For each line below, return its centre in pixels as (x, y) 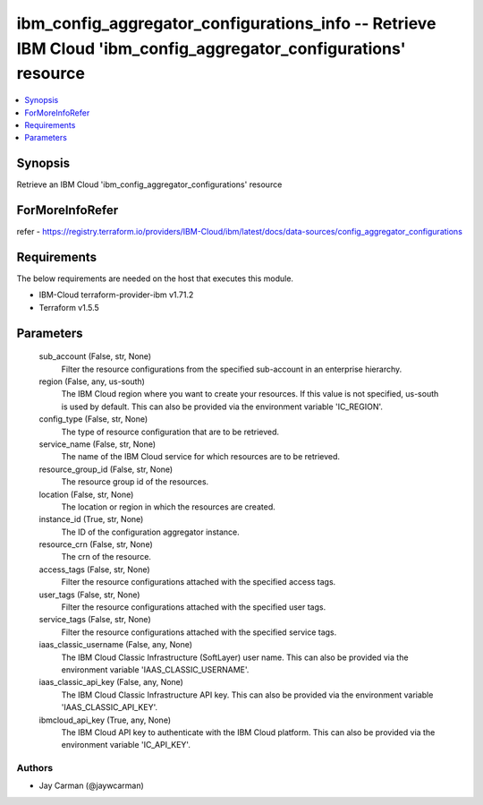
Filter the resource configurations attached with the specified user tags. (194, 607)
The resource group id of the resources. (135, 482)
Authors (35, 768)
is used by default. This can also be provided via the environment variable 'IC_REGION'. (222, 407)
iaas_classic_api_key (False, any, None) (111, 682)
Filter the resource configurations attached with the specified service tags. (199, 632)
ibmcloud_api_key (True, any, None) (105, 720)
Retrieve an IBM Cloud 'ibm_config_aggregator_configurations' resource (149, 184)
